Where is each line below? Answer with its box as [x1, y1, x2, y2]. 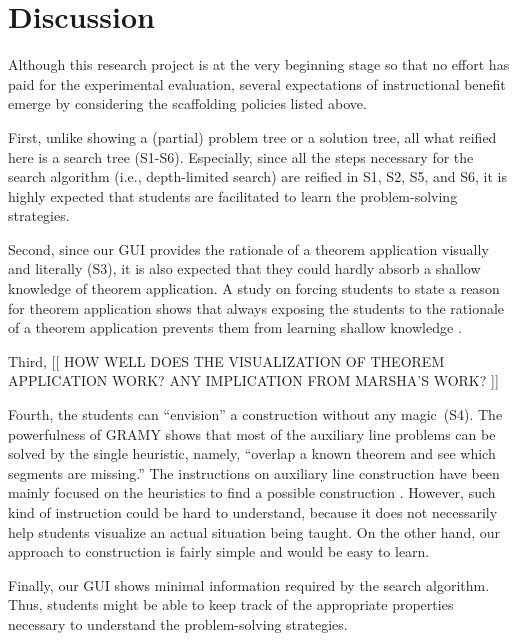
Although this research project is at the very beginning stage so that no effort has [8, 54, 510, 75]
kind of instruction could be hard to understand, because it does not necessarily [8, 502, 498, 522]
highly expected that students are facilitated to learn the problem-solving [8, 185, 458, 206]
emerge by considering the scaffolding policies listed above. [8, 93, 367, 114]
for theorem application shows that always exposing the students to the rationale [8, 297, 505, 318]
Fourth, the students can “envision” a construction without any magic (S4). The [8, 404, 503, 425]
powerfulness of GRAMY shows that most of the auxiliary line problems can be [8, 423, 496, 444]
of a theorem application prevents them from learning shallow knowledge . [8, 317, 462, 338]
